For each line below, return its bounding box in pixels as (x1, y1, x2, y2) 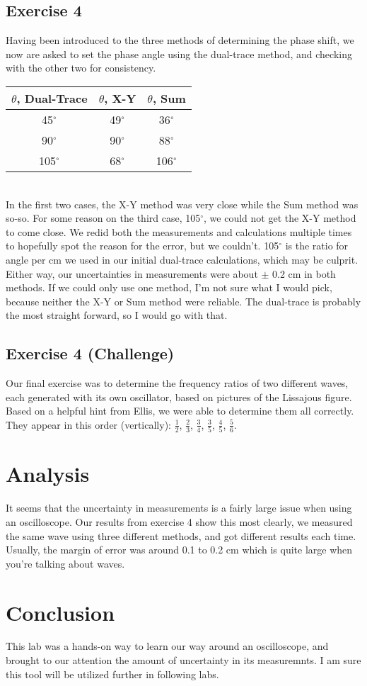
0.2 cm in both (272, 266, 336, 281)
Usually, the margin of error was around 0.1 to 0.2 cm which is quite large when (6, 542, 353, 557)
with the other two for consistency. (6, 60, 156, 75)
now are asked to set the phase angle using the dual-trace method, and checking (6, 46, 352, 61)
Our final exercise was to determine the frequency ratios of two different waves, (6, 376, 349, 390)
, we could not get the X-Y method (204, 210, 356, 225)
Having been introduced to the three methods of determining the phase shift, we (6, 33, 354, 47)
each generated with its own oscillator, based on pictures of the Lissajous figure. (6, 389, 352, 404)
